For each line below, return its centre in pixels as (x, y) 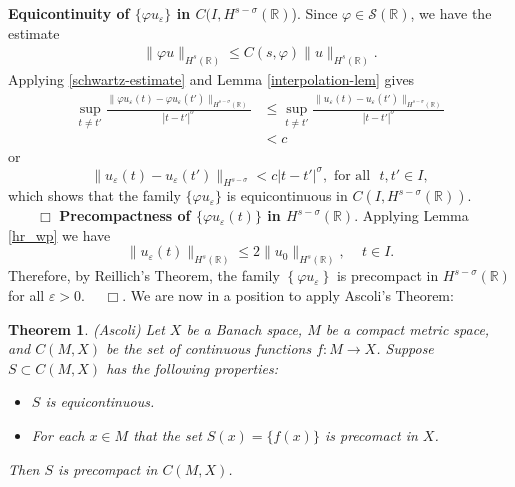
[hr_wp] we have (59, 234)
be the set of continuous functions (209, 348)
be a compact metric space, (407, 328)
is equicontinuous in (287, 195)
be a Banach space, (244, 328)
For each (58, 434)
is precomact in (371, 434)
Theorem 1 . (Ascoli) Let (86, 328)
